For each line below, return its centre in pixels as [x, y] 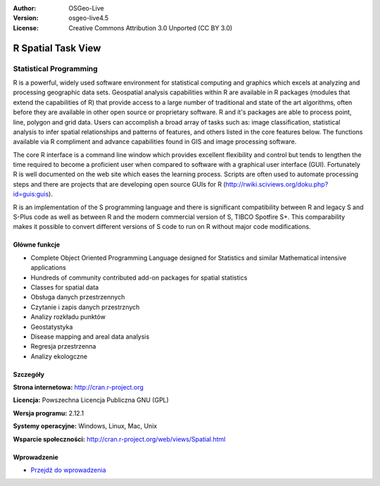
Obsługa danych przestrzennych [78, 297]
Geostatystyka [52, 327]
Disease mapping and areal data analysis [90, 336]
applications [48, 268]
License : [26, 27]
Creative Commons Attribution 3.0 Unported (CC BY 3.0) [151, 27]
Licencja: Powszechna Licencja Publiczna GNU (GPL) [91, 400]
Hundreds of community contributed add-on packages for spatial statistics [139, 278]
